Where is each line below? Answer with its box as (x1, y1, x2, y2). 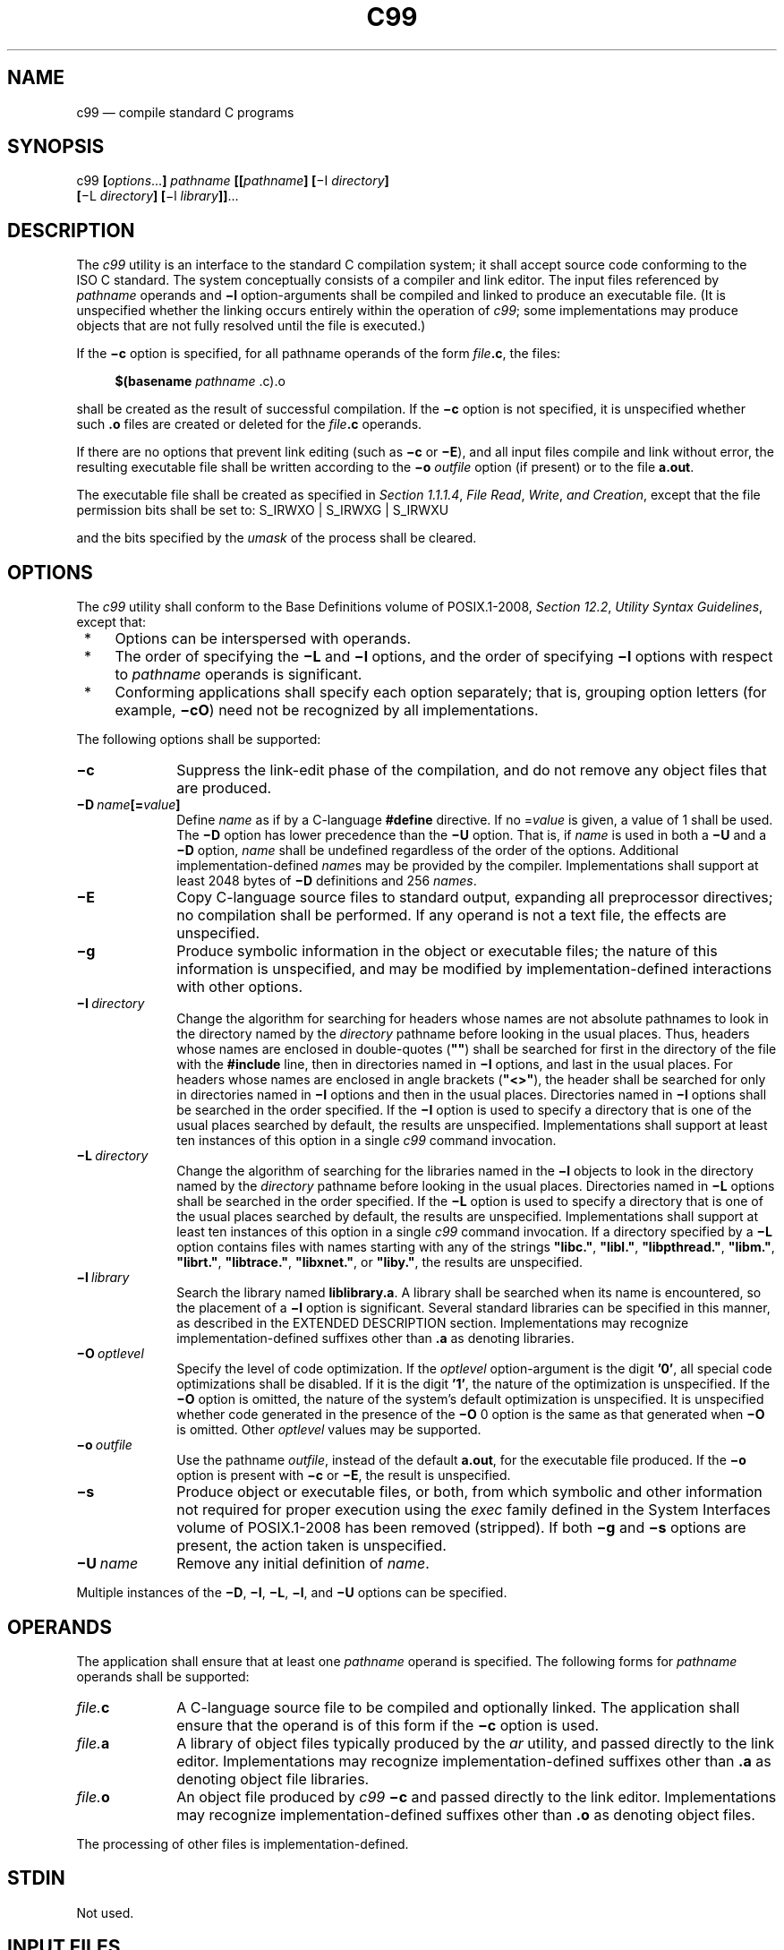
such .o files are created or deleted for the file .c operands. (76, 416, 422, 432)
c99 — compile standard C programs (76, 104, 294, 120)
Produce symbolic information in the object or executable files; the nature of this (176, 942, 718, 961)
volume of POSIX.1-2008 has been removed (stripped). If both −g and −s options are (176, 1518, 746, 1537)
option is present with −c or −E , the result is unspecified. (176, 1467, 511, 1484)
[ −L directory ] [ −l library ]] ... (76, 188, 239, 204)
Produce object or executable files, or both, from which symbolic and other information (176, 1483, 763, 1501)
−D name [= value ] (76, 797, 181, 813)
